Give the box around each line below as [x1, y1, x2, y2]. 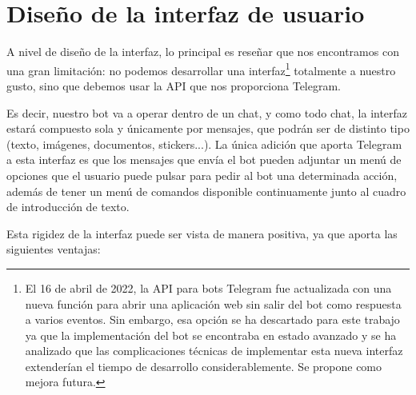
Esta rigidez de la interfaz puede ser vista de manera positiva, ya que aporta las [6, 225, 398, 241]
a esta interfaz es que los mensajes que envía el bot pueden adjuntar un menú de [6, 151, 402, 168]
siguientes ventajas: [6, 241, 101, 257]
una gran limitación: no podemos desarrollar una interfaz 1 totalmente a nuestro [6, 59, 396, 78]
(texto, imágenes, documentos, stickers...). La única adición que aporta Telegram [6, 135, 402, 152]
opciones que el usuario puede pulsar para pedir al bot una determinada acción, [6, 166, 398, 183]
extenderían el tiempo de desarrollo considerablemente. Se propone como [25, 357, 382, 374]
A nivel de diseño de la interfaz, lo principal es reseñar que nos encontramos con [6, 43, 399, 60]
